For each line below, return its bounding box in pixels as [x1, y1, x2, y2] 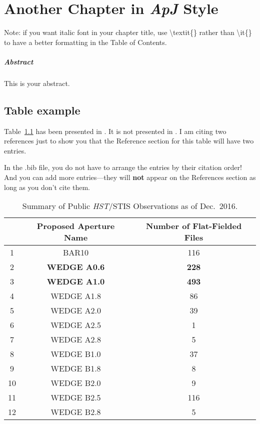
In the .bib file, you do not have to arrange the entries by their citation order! [4, 162, 242, 172]
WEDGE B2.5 [50, 391, 101, 403]
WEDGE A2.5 [50, 319, 101, 331]
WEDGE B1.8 [50, 362, 101, 374]
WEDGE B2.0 [50, 377, 101, 389]
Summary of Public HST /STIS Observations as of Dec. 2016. [22, 200, 238, 212]
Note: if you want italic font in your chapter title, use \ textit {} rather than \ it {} [4, 27, 252, 37]
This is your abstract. [4, 77, 70, 88]
